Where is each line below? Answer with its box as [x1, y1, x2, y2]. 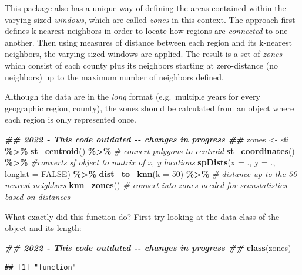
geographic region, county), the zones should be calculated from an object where [5, 101, 294, 114]
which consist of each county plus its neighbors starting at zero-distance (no [5, 59, 278, 71]
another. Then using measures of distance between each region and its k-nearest [5, 36, 293, 48]
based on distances [5, 190, 71, 202]
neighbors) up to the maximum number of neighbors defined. [5, 70, 224, 83]
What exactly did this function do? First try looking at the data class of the [5, 210, 280, 222]
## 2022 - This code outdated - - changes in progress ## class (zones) [5, 241, 291, 253]
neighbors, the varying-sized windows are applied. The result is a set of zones [5, 47, 283, 60]
